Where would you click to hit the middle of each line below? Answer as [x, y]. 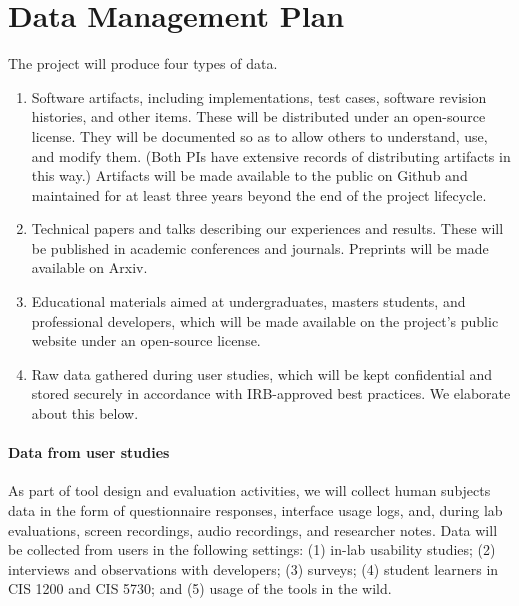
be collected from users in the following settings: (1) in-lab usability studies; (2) [252, 549]
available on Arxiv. [89, 267]
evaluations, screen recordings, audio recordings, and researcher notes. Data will [253, 529]
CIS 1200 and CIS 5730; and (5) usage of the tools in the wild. [200, 588]
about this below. [85, 413]
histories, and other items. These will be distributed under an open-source [258, 116]
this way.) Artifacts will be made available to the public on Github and [249, 175]
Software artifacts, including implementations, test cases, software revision [259, 96]
